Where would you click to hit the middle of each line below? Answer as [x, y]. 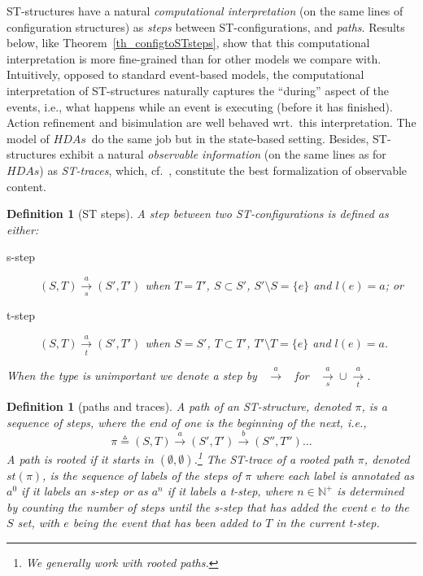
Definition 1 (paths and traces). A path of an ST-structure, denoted [179, 406]
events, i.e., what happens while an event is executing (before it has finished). [200, 106]
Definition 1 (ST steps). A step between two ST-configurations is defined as [198, 214]
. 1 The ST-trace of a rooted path [274, 457]
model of [28, 138]
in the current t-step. [328, 523]
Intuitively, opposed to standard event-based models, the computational [185, 74]
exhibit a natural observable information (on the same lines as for [223, 154]
